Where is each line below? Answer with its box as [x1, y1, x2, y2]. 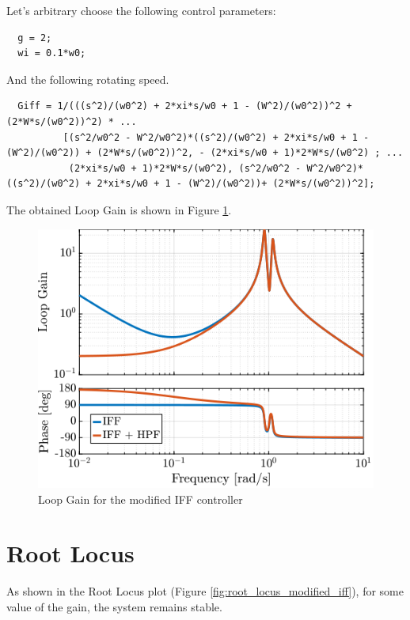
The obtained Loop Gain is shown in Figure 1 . [6, 201, 232, 217]
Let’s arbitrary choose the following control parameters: [6, 2, 276, 18]
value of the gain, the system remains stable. [6, 598, 222, 614]
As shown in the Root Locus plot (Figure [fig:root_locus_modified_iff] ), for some [6, 583, 404, 599]
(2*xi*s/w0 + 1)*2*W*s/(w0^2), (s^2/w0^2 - [68, 162, 302, 174]
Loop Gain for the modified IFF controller [38, 490, 243, 507]
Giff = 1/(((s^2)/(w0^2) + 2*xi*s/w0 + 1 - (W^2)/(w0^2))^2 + [17, 100, 352, 112]
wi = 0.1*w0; [17, 47, 86, 59]
